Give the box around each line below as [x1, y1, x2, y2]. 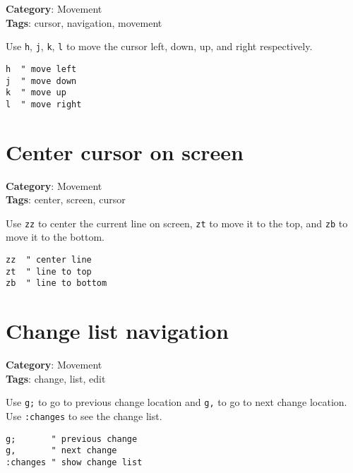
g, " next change [6, 445, 117, 456]
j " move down [6, 76, 77, 86]
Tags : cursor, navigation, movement [6, 15, 162, 30]
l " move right [6, 99, 82, 109]
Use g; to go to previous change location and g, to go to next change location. [6, 395, 347, 409]
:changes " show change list [6, 457, 143, 467]
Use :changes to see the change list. [6, 408, 162, 423]
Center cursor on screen [6, 137, 244, 166]
